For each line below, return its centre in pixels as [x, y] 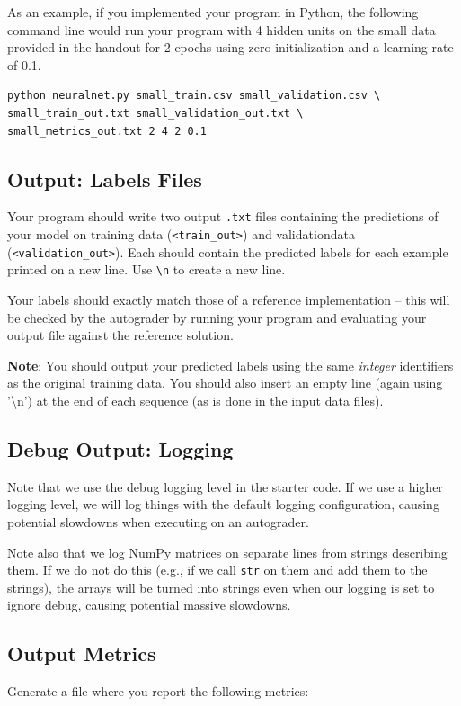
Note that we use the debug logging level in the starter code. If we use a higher [225, 486]
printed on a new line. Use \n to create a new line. [146, 269]
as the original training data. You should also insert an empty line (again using [225, 383]
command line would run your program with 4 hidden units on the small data [222, 29]
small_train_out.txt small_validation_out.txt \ [155, 113]
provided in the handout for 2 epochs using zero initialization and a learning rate [230, 47]
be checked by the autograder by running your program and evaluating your [217, 317]
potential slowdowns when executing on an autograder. [158, 521]
